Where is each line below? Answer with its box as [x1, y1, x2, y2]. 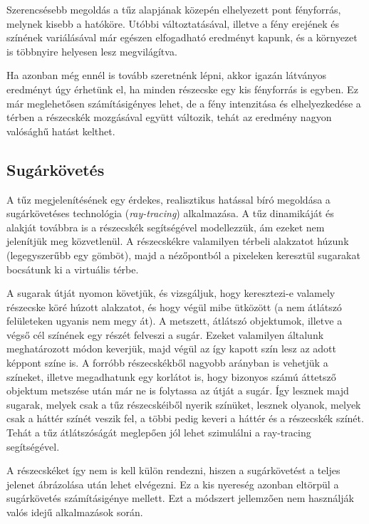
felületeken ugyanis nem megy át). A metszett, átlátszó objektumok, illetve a [6, 313, 343, 328]
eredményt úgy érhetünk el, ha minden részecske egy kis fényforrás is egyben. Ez [6, 81, 358, 96]
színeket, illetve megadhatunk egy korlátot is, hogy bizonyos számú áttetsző [6, 369, 336, 384]
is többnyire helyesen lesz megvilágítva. [6, 43, 177, 58]
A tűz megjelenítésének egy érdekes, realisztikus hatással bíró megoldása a [6, 192, 331, 206]
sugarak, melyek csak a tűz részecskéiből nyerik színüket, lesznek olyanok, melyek [6, 397, 361, 412]
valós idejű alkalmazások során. [6, 505, 143, 520]
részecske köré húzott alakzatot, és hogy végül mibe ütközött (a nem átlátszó [6, 299, 342, 314]
